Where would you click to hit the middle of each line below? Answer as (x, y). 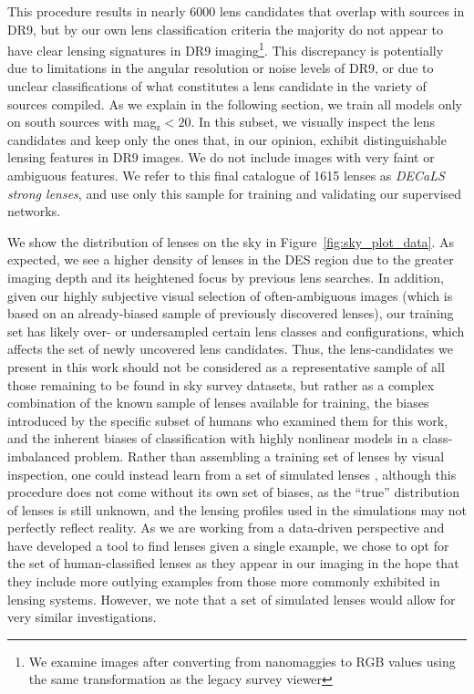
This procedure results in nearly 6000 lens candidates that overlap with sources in (236, 11)
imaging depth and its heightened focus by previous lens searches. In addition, (226, 277)
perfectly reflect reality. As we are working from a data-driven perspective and (226, 528)
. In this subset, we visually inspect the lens (313, 122)
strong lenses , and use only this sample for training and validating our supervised (235, 193)
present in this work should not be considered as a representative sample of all (226, 366)
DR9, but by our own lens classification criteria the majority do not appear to (226, 29)
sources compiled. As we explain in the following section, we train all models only (235, 104)
